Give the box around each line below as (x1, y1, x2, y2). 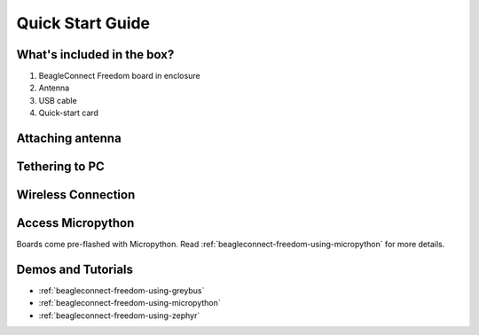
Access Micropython (16, 215, 135, 230)
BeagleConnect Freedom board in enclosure (38, 71, 200, 82)
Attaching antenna (16, 131, 122, 146)
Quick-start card (38, 107, 99, 119)
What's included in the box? (16, 47, 175, 62)
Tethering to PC (16, 160, 106, 175)
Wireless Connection (16, 187, 136, 203)
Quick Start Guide (16, 13, 151, 33)
